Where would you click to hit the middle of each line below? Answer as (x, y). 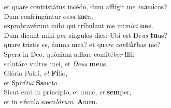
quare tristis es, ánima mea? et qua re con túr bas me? (82, 44)
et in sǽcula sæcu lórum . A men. (51, 101)
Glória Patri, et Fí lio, (36, 73)
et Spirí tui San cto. (32, 82)
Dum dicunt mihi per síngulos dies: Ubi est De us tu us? (86, 35)
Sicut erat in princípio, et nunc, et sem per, (68, 92)
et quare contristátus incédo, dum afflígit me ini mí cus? (85, 6)
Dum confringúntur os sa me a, (49, 16)
